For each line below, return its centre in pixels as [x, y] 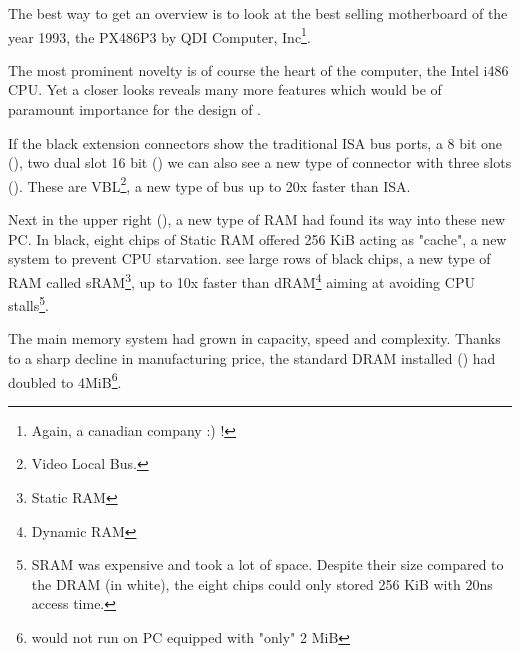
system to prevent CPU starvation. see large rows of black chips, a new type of [249, 258]
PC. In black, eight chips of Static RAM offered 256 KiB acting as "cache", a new [257, 238]
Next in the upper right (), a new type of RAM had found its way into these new [257, 219]
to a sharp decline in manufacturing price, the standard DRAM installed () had [252, 357]
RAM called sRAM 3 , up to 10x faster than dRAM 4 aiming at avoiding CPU [241, 280]
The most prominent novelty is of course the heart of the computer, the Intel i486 [258, 69]
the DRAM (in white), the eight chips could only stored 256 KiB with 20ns [262, 583]
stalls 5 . [29, 303]
